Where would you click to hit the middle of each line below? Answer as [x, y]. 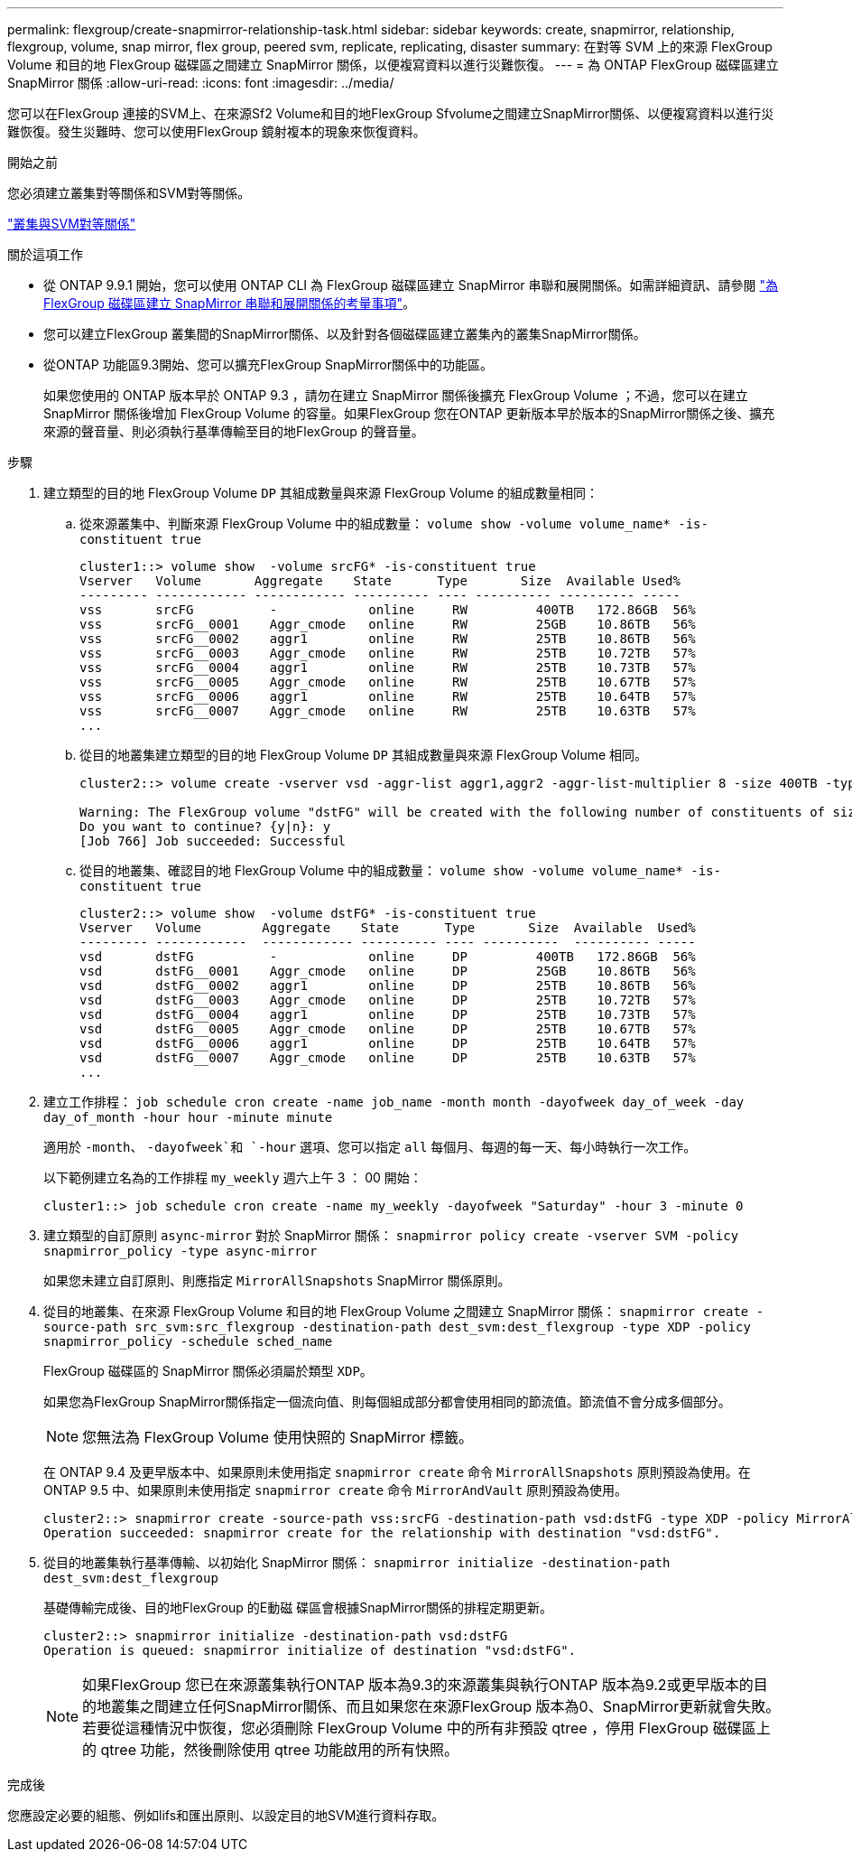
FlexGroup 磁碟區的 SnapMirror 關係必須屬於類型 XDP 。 [208, 1371]
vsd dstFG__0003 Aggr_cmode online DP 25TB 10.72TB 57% [388, 1000]
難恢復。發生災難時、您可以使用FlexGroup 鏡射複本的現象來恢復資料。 [217, 131]
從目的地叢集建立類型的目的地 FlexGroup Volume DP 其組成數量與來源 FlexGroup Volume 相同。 [364, 755]
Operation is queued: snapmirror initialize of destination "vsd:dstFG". [310, 1650]
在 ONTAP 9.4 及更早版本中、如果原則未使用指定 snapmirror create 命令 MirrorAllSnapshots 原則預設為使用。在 [397, 1472]
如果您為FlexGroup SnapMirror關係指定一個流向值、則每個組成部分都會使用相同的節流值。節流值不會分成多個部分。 [387, 1401]
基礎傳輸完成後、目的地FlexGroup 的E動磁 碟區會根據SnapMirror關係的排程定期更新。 [298, 1607]
